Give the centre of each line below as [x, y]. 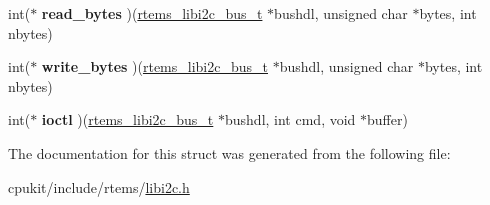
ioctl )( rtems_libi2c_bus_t [127, 119]
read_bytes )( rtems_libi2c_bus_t [152, 13]
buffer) [387, 119]
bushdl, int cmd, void [290, 119]
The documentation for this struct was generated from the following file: [229, 152]
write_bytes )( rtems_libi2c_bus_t [154, 66]
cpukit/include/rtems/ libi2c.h [99, 186]
